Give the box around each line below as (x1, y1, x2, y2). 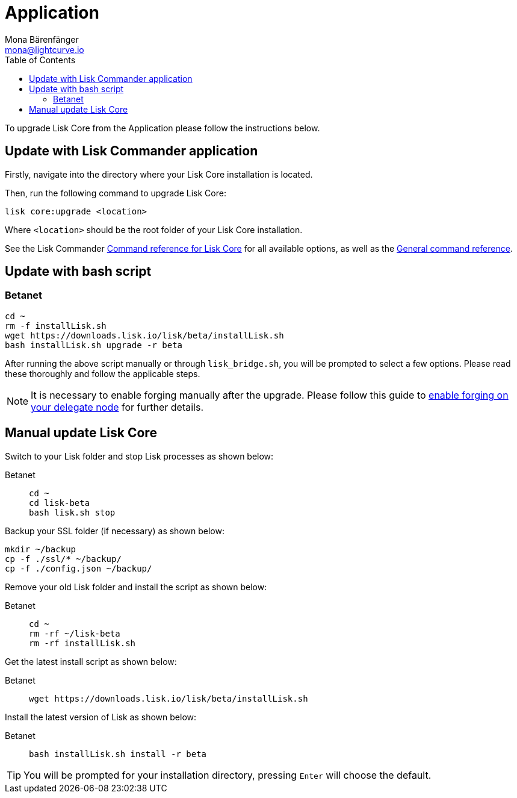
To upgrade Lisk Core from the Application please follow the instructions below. (5, 122, 320, 133)
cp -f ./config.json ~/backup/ (5, 563, 152, 573)
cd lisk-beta (29, 497, 90, 508)
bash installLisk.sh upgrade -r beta (5, 340, 183, 350)
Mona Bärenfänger (5, 34, 79, 45)
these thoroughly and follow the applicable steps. (5, 368, 200, 379)
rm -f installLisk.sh (5, 320, 107, 331)
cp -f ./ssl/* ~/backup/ (5, 553, 122, 564)
